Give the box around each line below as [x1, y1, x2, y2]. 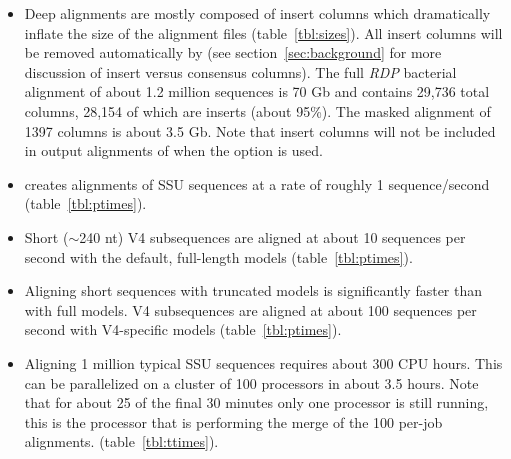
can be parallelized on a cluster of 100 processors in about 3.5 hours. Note [24, 372, 479, 393]
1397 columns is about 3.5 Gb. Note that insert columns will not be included [24, 120, 496, 141]
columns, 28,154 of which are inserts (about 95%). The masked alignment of [24, 100, 491, 121]
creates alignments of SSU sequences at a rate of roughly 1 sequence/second [24, 173, 490, 194]
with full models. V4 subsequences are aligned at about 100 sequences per [24, 299, 477, 320]
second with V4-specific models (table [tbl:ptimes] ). [24, 319, 342, 340]
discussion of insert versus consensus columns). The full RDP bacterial [24, 61, 457, 82]
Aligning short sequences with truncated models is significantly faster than [24, 280, 483, 301]
